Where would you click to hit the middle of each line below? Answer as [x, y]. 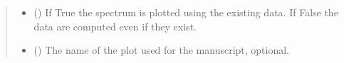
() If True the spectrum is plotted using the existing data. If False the [186, 12]
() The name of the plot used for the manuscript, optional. [162, 50]
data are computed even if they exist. [115, 26]
